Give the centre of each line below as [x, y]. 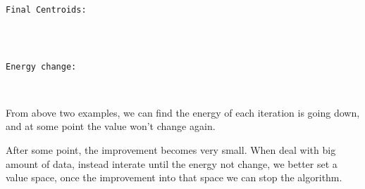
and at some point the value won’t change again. [111, 126]
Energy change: [41, 66]
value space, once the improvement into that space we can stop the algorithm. [174, 177]
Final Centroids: [46, 9]
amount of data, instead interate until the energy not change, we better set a [172, 163]
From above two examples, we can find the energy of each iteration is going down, [183, 112]
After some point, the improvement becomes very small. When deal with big [171, 150]
